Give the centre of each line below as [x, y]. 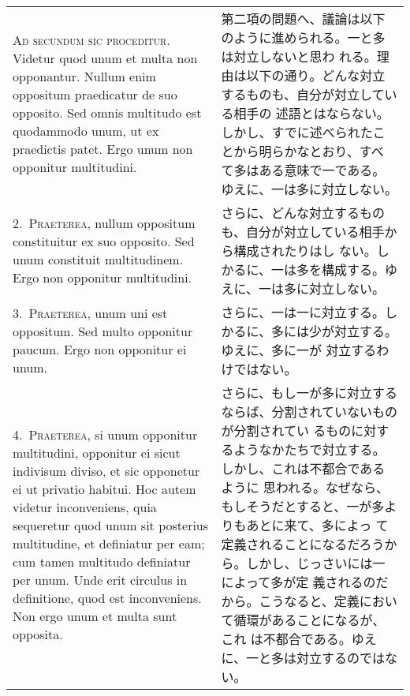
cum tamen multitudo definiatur [102, 561]
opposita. [38, 634]
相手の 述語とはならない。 [311, 113]
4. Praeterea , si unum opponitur [105, 434]
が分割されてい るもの [286, 430]
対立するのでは [340, 658]
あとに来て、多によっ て [317, 525]
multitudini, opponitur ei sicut [97, 453]
